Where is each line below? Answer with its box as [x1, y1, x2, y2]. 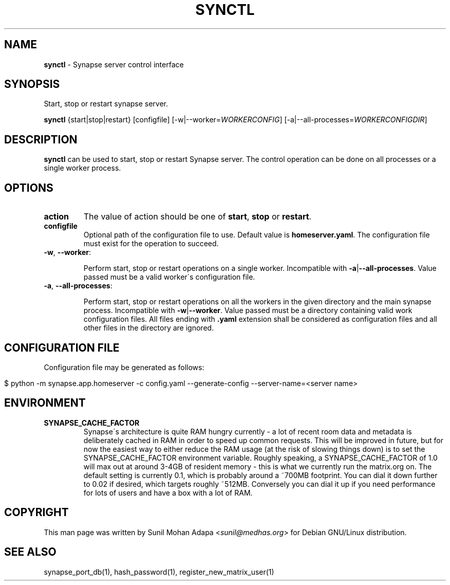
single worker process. [44, 163, 121, 173]
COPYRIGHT [4, 506, 69, 519]
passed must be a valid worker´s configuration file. [83, 272, 255, 282]
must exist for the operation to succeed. [83, 239, 219, 248]
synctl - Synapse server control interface [44, 60, 184, 69]
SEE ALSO [4, 545, 57, 559]
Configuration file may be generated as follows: [44, 362, 204, 372]
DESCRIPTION [4, 133, 78, 146]
